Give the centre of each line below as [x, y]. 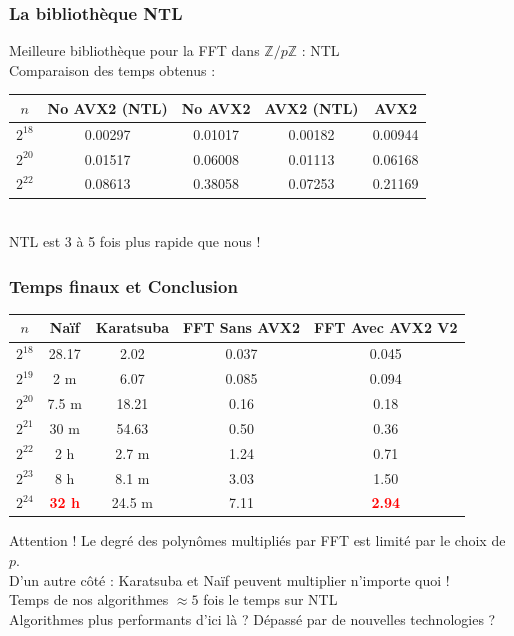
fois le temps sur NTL [270, 599]
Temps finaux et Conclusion [123, 285]
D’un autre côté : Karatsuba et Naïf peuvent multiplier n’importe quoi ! [229, 579]
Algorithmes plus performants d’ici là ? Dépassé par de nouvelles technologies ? [252, 618]
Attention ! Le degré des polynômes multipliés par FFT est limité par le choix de [257, 540]
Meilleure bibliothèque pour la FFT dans [134, 50]
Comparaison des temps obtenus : [112, 69]
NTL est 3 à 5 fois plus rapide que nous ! [135, 241]
